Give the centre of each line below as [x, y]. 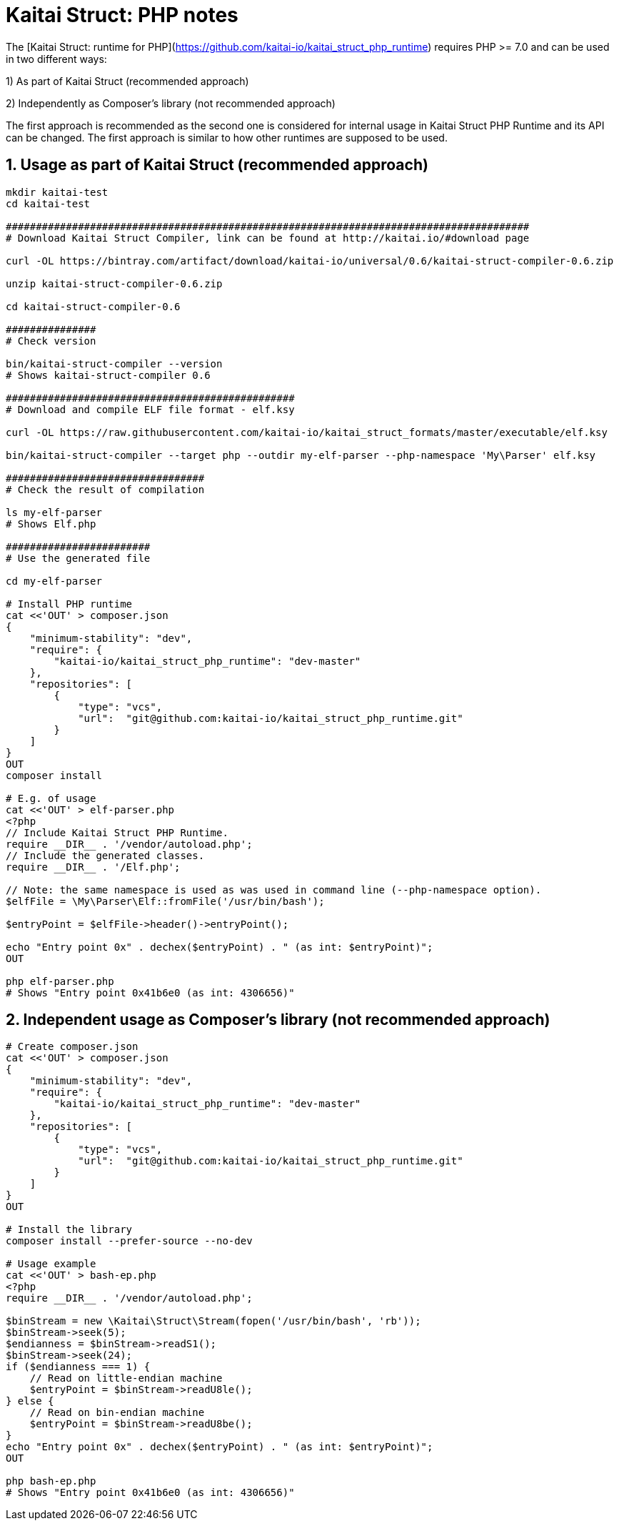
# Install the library [69, 1230]
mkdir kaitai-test [57, 192]
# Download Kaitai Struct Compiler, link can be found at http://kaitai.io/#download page [268, 238]
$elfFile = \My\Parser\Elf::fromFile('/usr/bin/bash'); [165, 901]
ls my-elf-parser [54, 512]
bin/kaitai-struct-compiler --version [114, 363]
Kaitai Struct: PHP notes [122, 15]
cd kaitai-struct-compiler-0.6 [93, 306]
